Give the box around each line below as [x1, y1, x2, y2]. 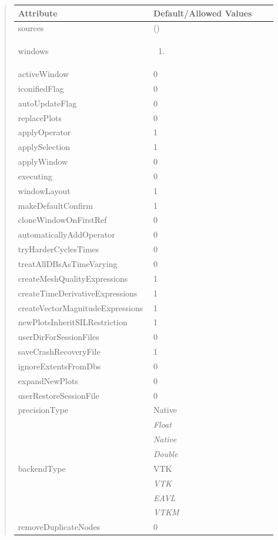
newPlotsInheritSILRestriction [18, 316, 128, 328]
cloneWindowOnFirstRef [18, 214, 107, 226]
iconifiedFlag [18, 82, 64, 94]
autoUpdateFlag [18, 96, 77, 109]
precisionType [18, 404, 69, 416]
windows [18, 45, 49, 57]
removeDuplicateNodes [18, 521, 101, 533]
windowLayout [18, 184, 71, 196]
